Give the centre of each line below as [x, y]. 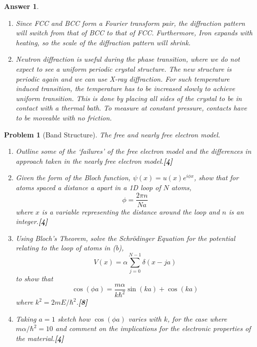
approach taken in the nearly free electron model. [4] [94, 161]
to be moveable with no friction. [64, 117]
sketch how [74, 318]
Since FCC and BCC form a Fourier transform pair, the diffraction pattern [130, 23]
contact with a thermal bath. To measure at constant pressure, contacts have [131, 108]
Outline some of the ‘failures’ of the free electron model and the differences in [133, 151]
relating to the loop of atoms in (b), [70, 248]
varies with [145, 318]
